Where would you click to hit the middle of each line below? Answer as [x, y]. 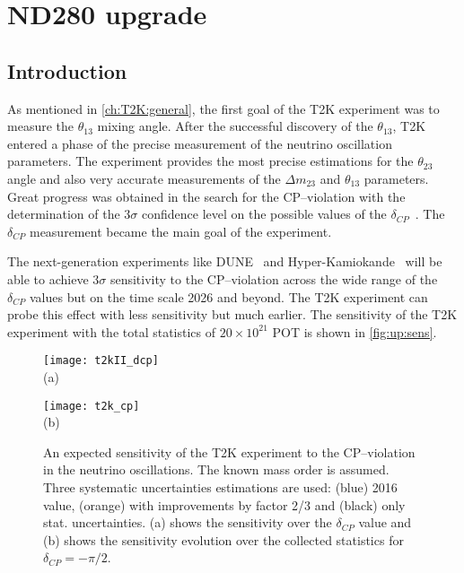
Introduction [67, 70]
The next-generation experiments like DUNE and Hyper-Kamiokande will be [225, 261]
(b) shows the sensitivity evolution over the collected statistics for [223, 539]
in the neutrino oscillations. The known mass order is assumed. [216, 469]
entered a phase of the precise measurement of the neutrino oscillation [200, 143]
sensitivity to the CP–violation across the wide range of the [274, 278]
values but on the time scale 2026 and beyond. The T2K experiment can [228, 296]
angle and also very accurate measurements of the [144, 178]
